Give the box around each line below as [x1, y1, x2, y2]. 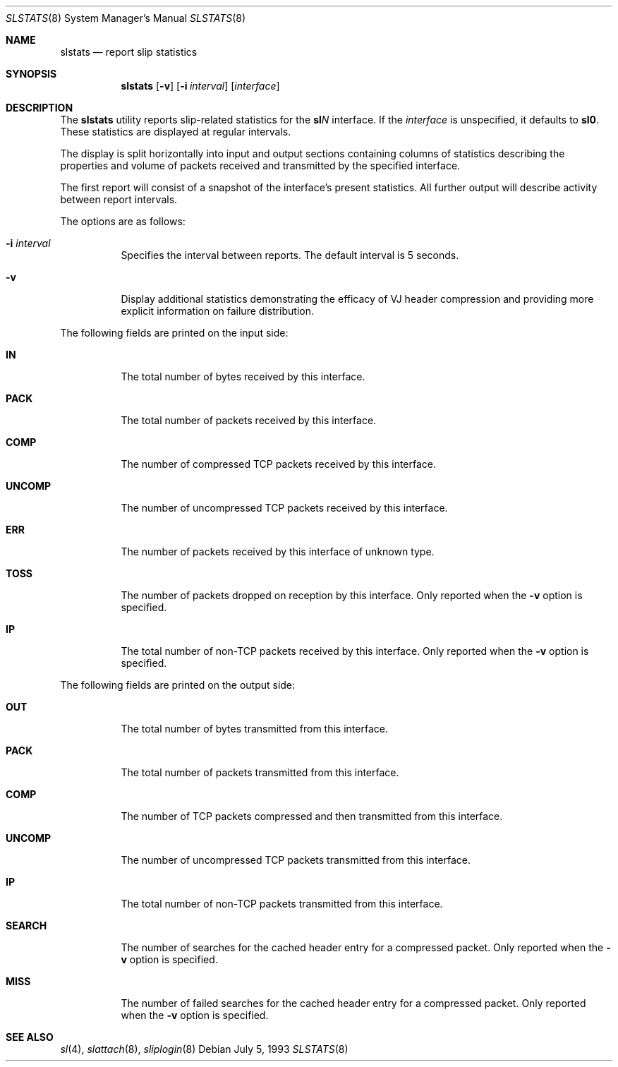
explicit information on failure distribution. [121, 305, 315, 317]
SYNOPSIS [6, 68, 57, 80]
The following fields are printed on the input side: [60, 327, 289, 339]
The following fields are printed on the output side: [60, 679, 296, 691]
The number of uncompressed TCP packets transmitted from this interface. [121, 854, 471, 866]
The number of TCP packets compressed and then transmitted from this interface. [121, 810, 503, 822]
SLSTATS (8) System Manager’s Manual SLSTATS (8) [6, 12, 246, 24]
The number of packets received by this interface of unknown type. [121, 545, 435, 557]
